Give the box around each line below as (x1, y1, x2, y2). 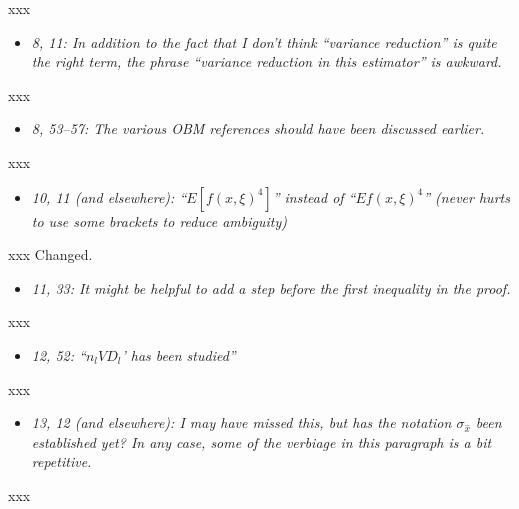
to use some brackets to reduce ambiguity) (31, 210, 287, 231)
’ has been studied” (121, 344, 236, 365)
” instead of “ (272, 186, 356, 207)
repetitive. (31, 451, 92, 472)
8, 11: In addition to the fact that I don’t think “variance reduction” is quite (31, 31, 497, 52)
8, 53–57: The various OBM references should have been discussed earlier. (31, 118, 485, 139)
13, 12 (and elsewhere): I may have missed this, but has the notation (31, 412, 452, 433)
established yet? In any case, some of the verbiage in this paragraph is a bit (31, 431, 492, 452)
